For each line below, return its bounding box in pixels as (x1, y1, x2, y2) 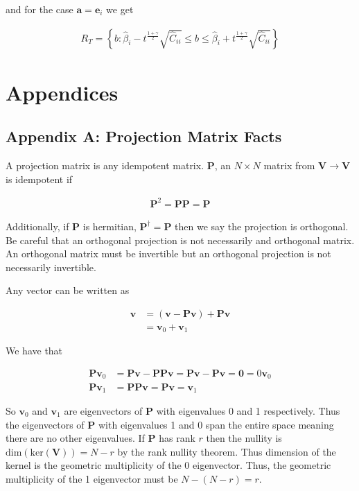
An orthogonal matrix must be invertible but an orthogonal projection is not (6, 246, 331, 261)
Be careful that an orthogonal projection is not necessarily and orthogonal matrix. (6, 232, 355, 247)
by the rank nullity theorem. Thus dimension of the (117, 444, 336, 458)
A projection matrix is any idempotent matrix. (6, 158, 204, 173)
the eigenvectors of (6, 417, 85, 431)
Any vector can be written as (6, 283, 130, 298)
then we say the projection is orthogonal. (175, 218, 349, 233)
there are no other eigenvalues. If (6, 431, 145, 445)
